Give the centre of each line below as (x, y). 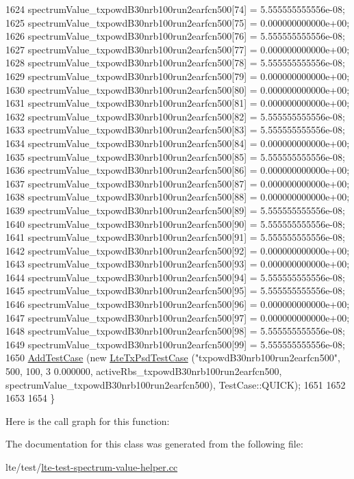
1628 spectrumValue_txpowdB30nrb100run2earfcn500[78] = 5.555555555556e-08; (175, 63)
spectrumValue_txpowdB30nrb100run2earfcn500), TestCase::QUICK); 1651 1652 (176, 384)
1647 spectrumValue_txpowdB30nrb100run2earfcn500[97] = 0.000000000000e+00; (178, 317)
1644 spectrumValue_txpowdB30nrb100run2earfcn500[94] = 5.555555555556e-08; (175, 277)
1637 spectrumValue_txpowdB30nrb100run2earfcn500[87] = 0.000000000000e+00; (178, 183)
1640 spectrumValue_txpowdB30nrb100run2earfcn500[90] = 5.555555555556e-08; (175, 223)
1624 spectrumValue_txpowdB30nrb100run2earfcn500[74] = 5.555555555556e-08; (175, 9)
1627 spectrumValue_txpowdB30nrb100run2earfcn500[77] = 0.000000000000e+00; (178, 49)
